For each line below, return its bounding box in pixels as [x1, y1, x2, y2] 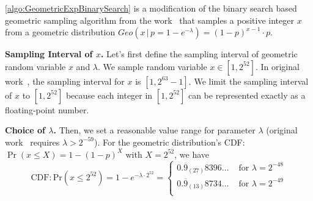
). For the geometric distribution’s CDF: [94, 135, 245, 148]
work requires [5, 135, 60, 148]
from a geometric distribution [5, 26, 116, 38]
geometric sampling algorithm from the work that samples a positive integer [5, 13, 294, 26]
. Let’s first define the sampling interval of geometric [100, 48, 298, 60]
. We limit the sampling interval [188, 74, 309, 87]
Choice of [5, 124, 45, 136]
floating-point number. [5, 103, 89, 116]
